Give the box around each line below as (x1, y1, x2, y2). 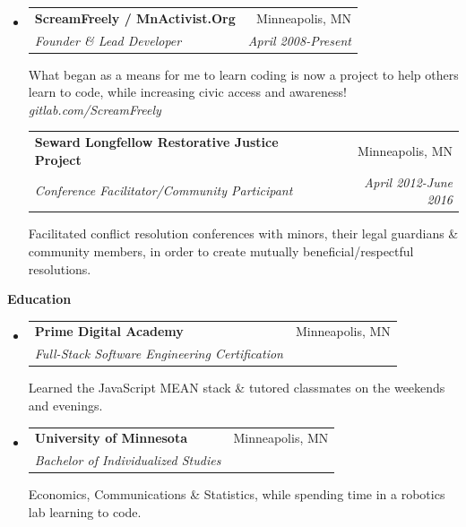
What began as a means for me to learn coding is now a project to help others (28, 65, 459, 83)
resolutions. (28, 259, 91, 278)
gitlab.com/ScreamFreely (28, 99, 161, 118)
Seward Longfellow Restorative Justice (34, 133, 279, 151)
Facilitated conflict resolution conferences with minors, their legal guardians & (28, 224, 459, 243)
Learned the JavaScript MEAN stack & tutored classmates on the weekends (28, 378, 445, 397)
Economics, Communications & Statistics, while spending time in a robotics (28, 485, 445, 504)
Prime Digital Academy (34, 322, 184, 341)
